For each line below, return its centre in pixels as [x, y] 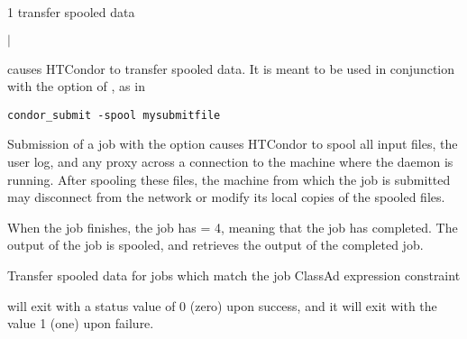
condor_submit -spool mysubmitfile [114, 115]
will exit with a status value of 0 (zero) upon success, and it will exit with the [222, 305]
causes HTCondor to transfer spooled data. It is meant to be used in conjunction [231, 68]
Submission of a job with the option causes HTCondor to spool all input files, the [233, 144]
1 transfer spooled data [71, 12]
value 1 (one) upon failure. [81, 323]
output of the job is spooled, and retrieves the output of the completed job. [215, 245]
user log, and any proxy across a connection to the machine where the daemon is [230, 162]
